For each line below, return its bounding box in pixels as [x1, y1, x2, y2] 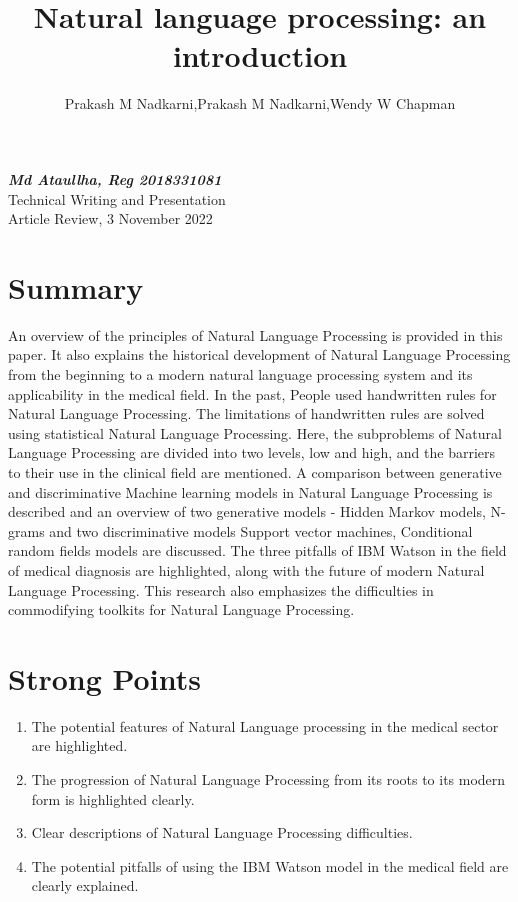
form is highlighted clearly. [31, 788, 195, 809]
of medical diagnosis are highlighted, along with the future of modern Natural [8, 559, 485, 580]
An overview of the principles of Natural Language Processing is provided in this [8, 324, 503, 345]
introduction [172, 35, 348, 76]
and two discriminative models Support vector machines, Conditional [49, 520, 473, 541]
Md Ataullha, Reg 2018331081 [8, 168, 222, 189]
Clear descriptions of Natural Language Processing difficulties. [31, 822, 413, 843]
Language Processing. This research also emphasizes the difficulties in [8, 579, 434, 600]
